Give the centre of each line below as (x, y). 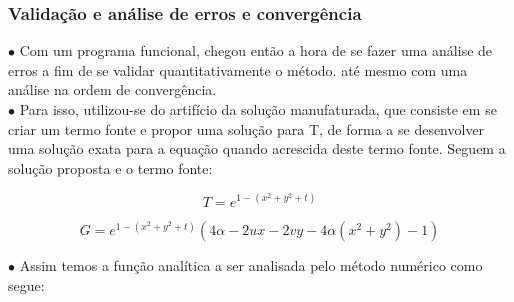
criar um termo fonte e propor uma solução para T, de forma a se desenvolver (246, 128)
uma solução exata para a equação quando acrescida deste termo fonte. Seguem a (257, 148)
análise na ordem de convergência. (112, 89)
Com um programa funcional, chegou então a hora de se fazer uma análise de (256, 50)
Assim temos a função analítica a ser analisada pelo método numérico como (251, 265)
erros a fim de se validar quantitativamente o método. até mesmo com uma (238, 69)
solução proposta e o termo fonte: (110, 167)
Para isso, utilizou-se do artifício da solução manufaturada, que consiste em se (258, 109)
